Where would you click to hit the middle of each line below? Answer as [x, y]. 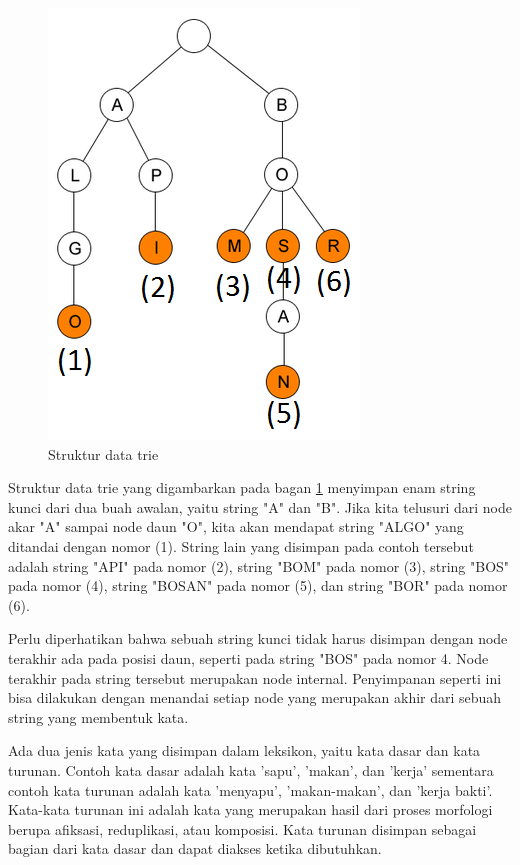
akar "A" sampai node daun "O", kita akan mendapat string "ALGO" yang [236, 526]
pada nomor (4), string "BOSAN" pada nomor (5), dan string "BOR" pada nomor [258, 585]
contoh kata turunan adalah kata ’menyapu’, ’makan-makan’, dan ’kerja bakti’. [250, 789]
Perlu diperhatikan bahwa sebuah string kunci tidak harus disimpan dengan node [258, 638]
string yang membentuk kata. [98, 716]
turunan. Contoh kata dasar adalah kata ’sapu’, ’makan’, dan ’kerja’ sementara [251, 769]
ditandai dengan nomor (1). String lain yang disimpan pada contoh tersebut [241, 545]
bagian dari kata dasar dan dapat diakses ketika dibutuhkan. [195, 848]
